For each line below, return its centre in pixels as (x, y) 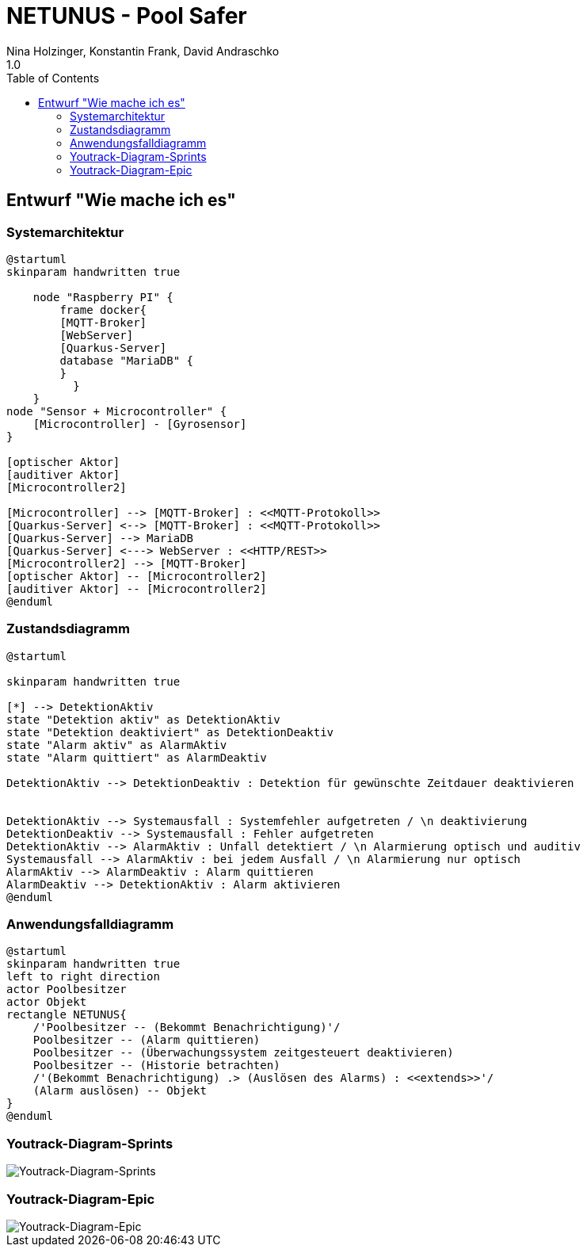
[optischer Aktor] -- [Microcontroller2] (137, 576)
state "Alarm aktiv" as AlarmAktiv (117, 745)
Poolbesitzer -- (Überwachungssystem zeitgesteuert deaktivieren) (243, 1053)
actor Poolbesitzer (67, 989)
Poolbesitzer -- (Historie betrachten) (156, 1066)
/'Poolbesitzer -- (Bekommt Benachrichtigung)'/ (187, 1028)
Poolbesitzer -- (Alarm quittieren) (147, 1040)
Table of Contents (53, 78)
